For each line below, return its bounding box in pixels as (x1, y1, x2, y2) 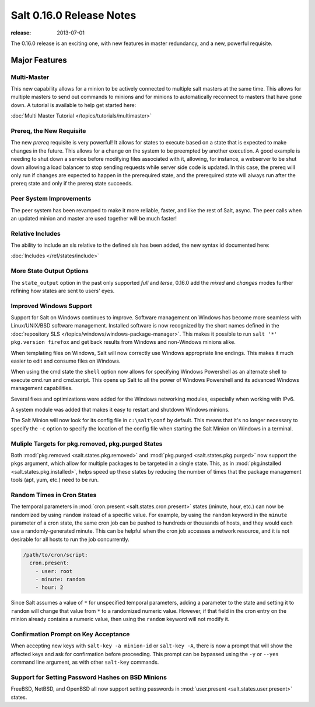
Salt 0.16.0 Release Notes (10, 9, 136, 22)
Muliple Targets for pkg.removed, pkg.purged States (10, 439, 163, 447)
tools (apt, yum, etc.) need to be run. (10, 477, 99, 484)
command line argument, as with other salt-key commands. (10, 658, 159, 666)
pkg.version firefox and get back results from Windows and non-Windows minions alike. (10, 339, 236, 346)
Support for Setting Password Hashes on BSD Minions (10, 673, 167, 681)
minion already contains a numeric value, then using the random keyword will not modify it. (10, 616, 230, 623)
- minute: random (35, 576, 85, 582)
